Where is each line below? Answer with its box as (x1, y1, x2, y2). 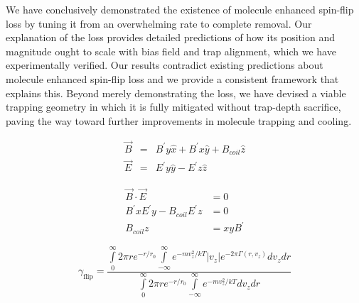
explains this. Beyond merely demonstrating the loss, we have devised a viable (6, 85, 346, 100)
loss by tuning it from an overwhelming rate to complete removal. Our (6, 16, 312, 31)
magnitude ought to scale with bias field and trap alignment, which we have (6, 43, 336, 58)
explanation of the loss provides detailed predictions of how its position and (6, 30, 335, 45)
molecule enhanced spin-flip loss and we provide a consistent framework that (6, 71, 339, 86)
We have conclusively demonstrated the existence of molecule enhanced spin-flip (6, 2, 354, 16)
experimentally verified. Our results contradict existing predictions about (6, 57, 323, 72)
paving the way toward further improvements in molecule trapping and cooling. (6, 113, 352, 128)
